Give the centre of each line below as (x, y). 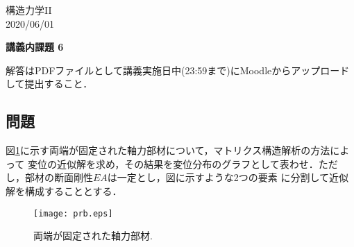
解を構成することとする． (64, 190)
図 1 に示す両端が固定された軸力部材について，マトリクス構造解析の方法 (168, 150)
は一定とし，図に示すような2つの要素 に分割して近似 (228, 177)
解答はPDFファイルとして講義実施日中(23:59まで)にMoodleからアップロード (178, 70)
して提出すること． (49, 84)
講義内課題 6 (35, 47)
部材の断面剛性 (59, 177)
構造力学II (29, 10)
